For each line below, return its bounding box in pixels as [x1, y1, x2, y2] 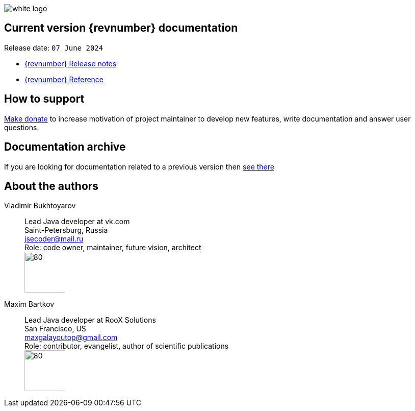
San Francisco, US [24, 324, 86, 333]
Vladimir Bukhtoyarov [4, 201, 76, 210]
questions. [4, 123, 39, 132]
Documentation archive [4, 140, 126, 154]
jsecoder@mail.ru [24, 234, 84, 244]
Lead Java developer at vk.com [24, 217, 130, 226]
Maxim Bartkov [4, 300, 55, 309]
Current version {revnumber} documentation [4, 21, 238, 35]
